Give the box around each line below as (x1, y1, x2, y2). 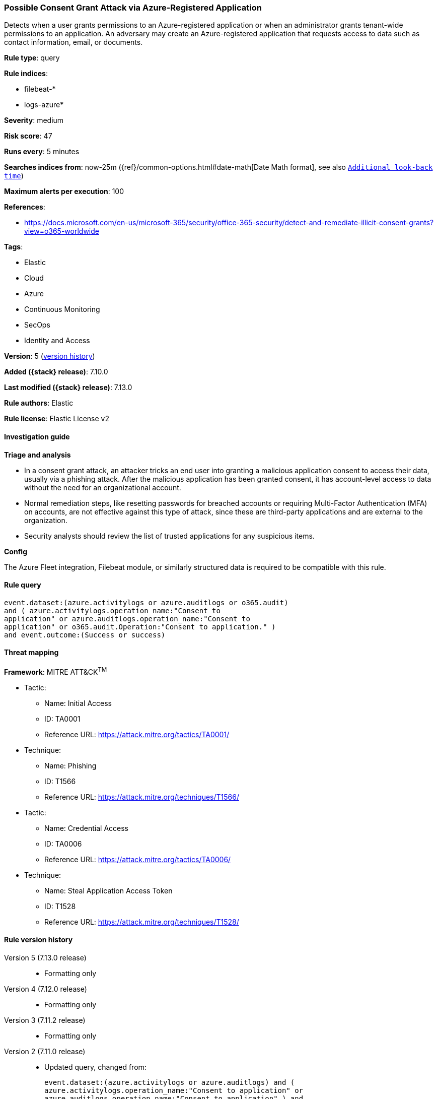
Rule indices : (4, 69, 48, 78)
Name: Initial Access (44, 698, 112, 707)
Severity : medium (4, 116, 64, 125)
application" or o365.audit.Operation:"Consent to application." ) (4, 622, 276, 631)
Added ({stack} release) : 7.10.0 (4, 367, 108, 376)
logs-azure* (24, 100, 64, 109)
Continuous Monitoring (24, 305, 100, 314)
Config (4, 547, 27, 556)
